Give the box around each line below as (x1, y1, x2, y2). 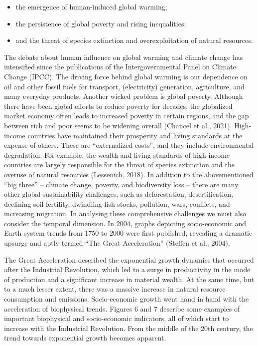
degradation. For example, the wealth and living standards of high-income (4, 149, 230, 160)
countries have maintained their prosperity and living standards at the (27, 130, 243, 140)
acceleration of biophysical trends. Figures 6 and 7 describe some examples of (4, 303, 240, 314)
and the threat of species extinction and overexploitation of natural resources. (15, 35, 253, 45)
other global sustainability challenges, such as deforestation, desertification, (4, 189, 233, 199)
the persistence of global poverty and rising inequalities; (15, 18, 186, 28)
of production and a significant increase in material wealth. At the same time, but (4, 274, 255, 284)
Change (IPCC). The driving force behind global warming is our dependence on (4, 71, 248, 81)
